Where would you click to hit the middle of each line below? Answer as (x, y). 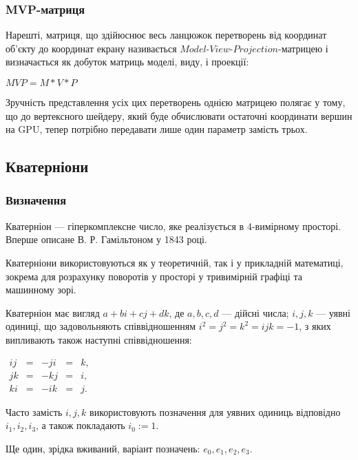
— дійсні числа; (255, 312)
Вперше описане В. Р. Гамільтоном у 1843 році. (106, 239)
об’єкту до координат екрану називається (91, 48)
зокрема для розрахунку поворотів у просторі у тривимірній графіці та (154, 276)
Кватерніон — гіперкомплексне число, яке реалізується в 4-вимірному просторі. (173, 226)
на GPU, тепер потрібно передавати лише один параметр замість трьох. (157, 129)
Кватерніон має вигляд (53, 312)
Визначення (36, 200)
